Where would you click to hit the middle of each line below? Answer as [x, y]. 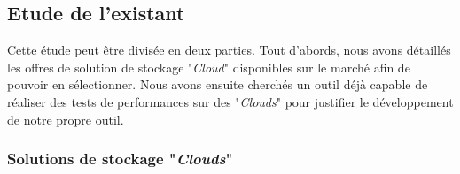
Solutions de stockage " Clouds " [120, 159]
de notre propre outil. [66, 119]
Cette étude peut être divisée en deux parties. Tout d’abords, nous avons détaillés [229, 50]
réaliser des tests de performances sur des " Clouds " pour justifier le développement [230, 101]
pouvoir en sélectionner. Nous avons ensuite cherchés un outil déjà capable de [218, 84]
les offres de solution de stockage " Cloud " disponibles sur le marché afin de [209, 67]
